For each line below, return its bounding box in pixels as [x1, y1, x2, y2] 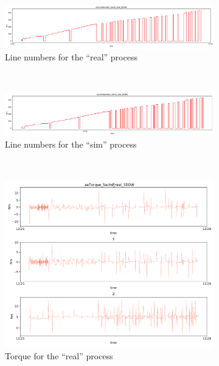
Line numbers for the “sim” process [5, 138, 137, 151]
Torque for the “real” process [5, 350, 113, 362]
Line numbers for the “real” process [5, 51, 137, 63]
